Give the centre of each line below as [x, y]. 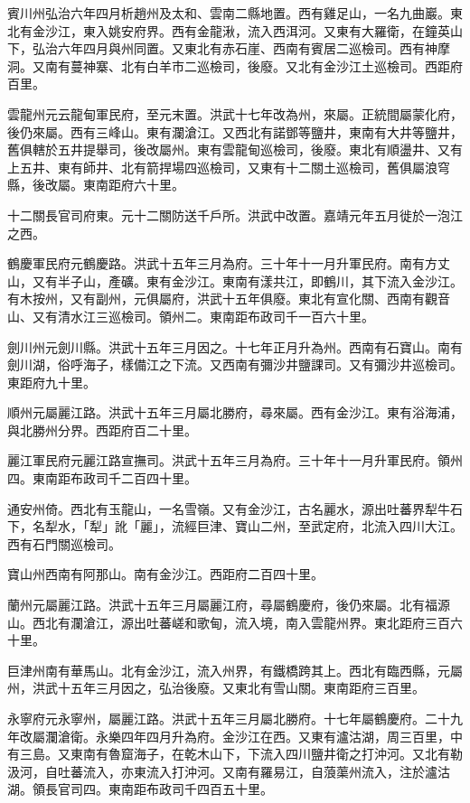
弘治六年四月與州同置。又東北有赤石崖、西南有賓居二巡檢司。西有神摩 [241, 48]
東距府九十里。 [52, 382]
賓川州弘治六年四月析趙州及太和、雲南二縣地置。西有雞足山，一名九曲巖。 [229, 13]
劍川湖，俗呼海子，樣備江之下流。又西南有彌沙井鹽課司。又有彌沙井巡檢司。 [235, 364]
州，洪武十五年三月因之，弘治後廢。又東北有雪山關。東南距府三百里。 [216, 688]
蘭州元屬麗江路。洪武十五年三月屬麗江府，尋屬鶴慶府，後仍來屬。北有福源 [229, 605]
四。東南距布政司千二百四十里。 [102, 478]
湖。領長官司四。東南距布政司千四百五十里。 [140, 789]
